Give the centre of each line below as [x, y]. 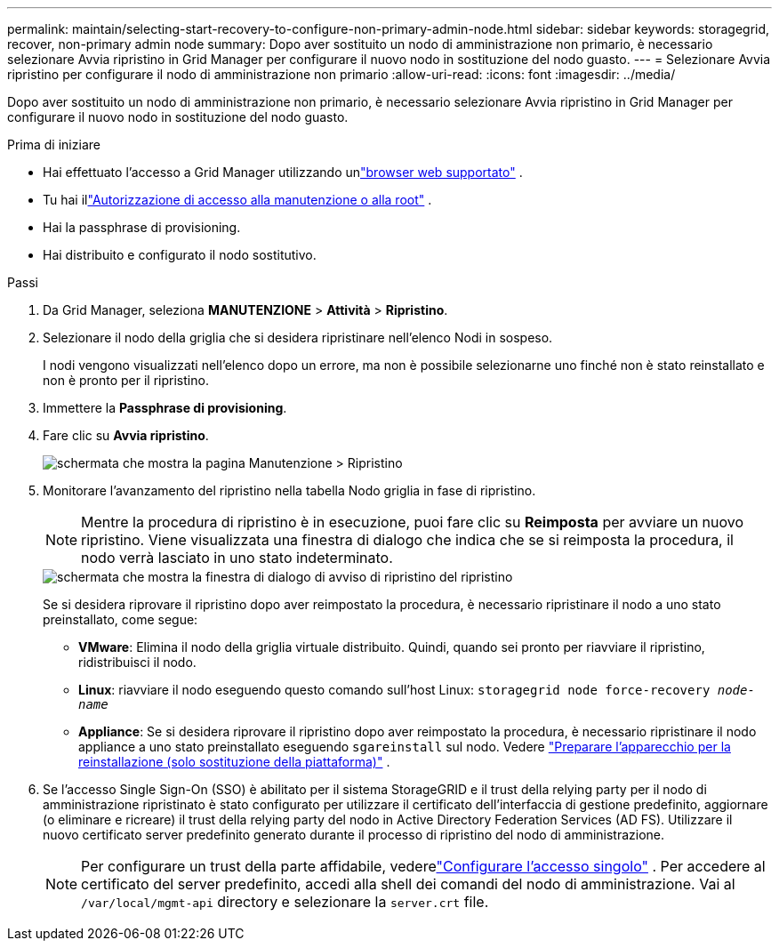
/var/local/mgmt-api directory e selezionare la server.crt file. [285, 902]
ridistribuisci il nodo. [137, 662]
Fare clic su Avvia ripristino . [126, 435]
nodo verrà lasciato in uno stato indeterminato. [237, 558]
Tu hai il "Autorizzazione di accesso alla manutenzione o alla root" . [237, 200]
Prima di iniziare [54, 145]
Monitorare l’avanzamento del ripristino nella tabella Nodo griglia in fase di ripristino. [289, 490]
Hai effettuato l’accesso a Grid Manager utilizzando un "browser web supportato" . [283, 172]
